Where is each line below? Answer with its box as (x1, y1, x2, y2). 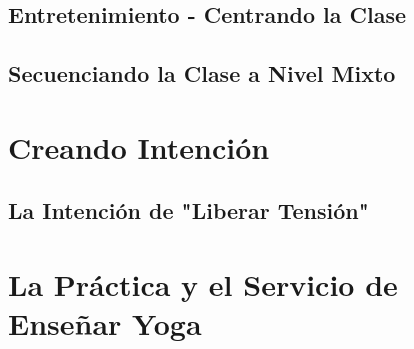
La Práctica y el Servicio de (8, 263, 398, 304)
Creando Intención (8, 126, 270, 167)
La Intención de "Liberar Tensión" (8, 195, 369, 226)
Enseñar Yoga (8, 303, 202, 344)
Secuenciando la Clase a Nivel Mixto (8, 58, 396, 89)
